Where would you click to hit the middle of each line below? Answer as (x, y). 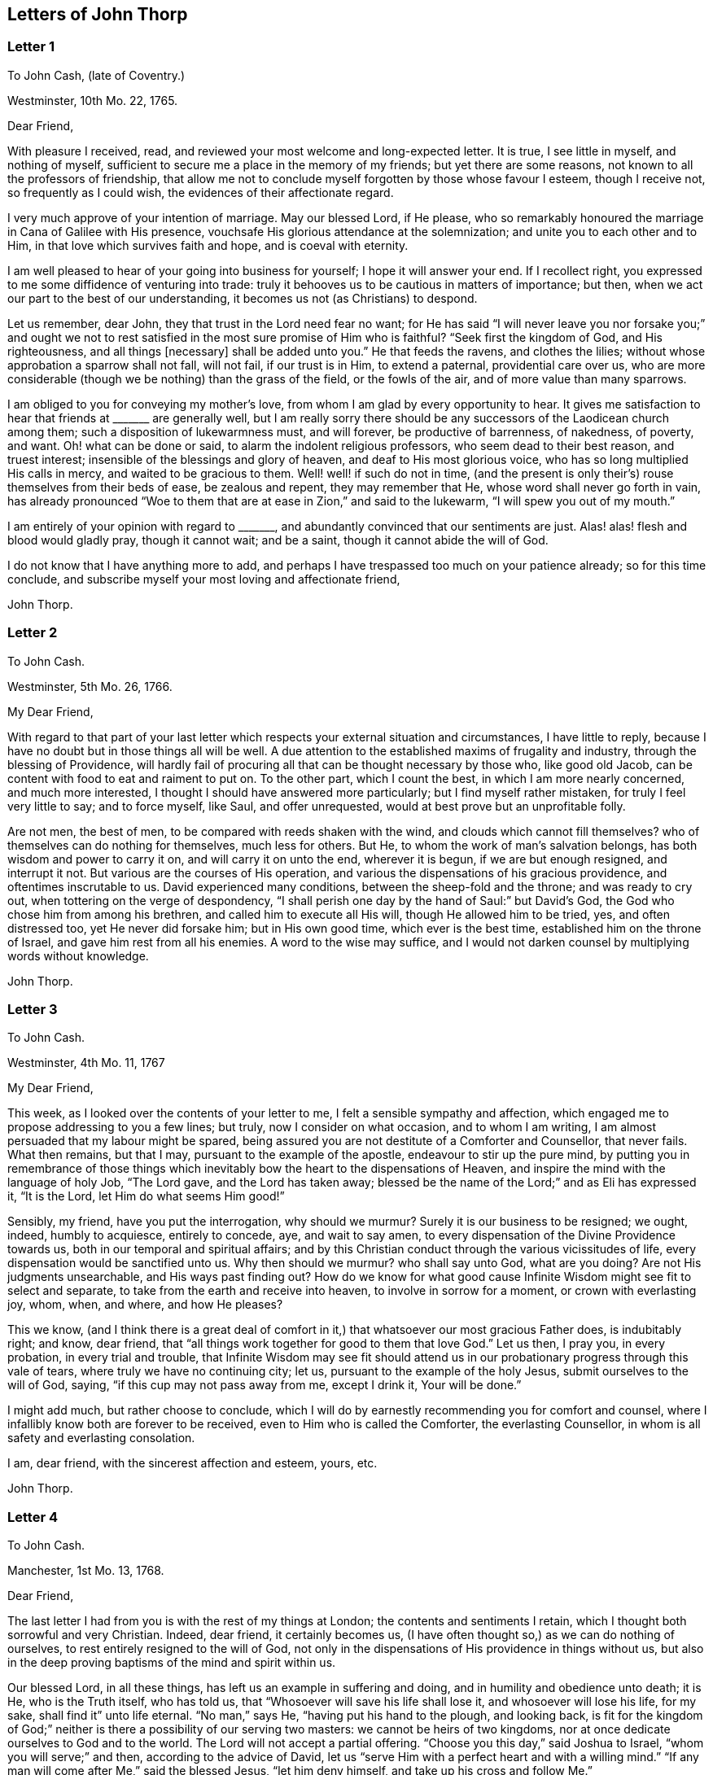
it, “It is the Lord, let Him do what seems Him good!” (146, 1196)
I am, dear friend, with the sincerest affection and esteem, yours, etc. (192, 1463)
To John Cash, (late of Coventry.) (96, 75)
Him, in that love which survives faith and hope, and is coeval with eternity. (208, 245)
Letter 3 (33, 1009)
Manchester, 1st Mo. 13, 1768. (86, 1571)
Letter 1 (31, 47)
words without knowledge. (78, 955)
